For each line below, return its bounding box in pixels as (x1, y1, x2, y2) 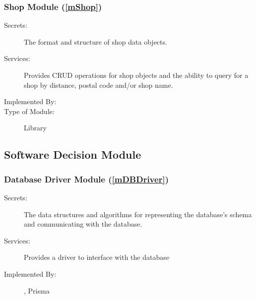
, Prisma (24, 285, 50, 296)
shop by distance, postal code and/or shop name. (24, 79, 173, 90)
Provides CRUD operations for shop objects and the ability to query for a (24, 70, 249, 80)
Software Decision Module (4, 147, 141, 162)
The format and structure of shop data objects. (24, 36, 167, 47)
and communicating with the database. (24, 219, 142, 229)
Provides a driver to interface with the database (24, 252, 169, 262)
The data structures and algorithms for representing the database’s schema (24, 209, 252, 219)
